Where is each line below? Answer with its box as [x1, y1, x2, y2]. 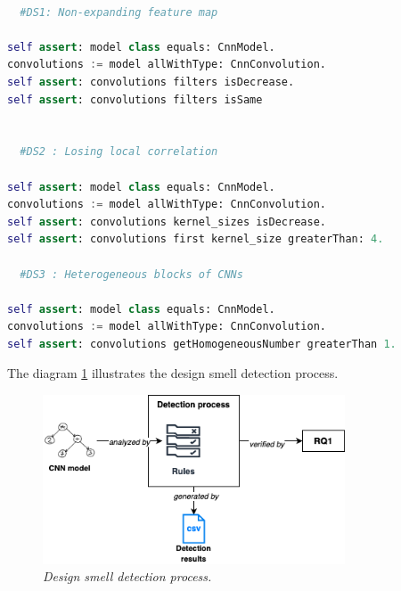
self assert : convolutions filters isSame [7, 93, 263, 106]
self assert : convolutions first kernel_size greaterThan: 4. [7, 233, 384, 246]
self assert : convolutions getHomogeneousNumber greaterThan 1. [7, 337, 397, 350]
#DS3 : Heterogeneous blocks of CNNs [20, 267, 243, 281]
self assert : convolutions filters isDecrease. [7, 75, 295, 88]
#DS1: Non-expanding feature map [20, 5, 218, 19]
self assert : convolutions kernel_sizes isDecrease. [7, 215, 326, 228]
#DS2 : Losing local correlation [20, 145, 218, 159]
